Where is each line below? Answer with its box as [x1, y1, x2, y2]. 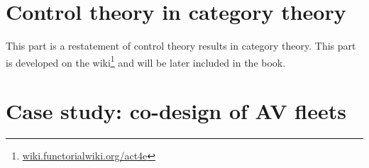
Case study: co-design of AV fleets [6, 96, 347, 125]
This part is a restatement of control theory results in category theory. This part [6, 38, 356, 53]
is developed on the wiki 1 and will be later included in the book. [6, 52, 286, 69]
